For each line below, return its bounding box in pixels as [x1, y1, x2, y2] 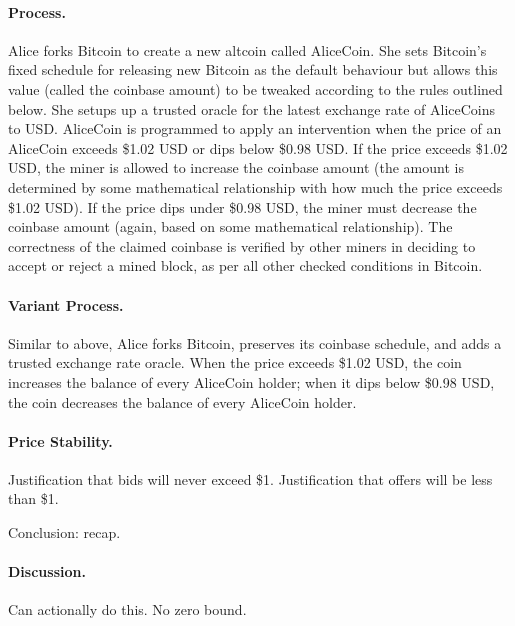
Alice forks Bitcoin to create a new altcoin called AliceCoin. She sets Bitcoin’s [8, 39, 487, 60]
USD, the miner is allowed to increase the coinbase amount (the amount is [8, 157, 464, 178]
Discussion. [8, 561, 86, 582]
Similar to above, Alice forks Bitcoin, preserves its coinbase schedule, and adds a [8, 332, 502, 353]
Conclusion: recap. [8, 522, 121, 543]
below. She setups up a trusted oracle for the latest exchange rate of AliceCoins [8, 98, 496, 119]
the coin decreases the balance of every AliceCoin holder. [8, 391, 357, 412]
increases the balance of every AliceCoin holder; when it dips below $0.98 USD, [8, 371, 495, 392]
